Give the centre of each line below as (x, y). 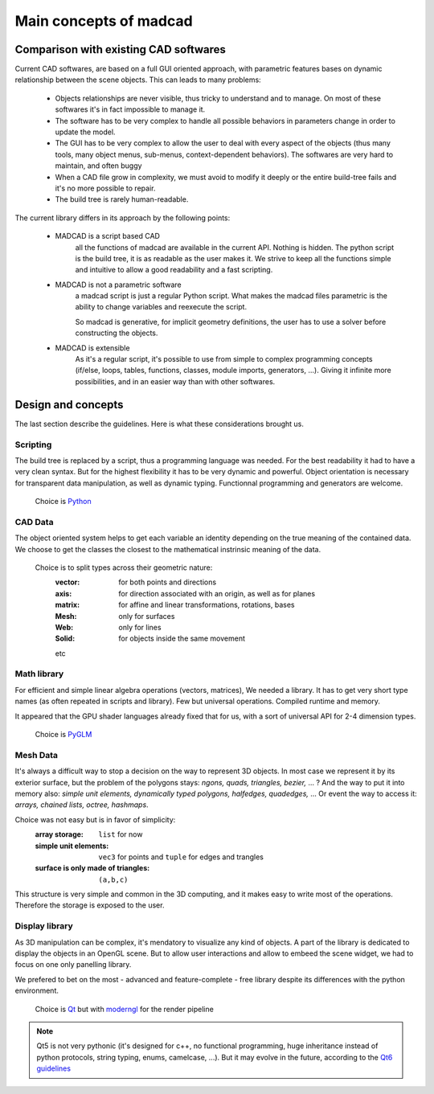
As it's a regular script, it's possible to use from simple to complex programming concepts (224, 359)
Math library (39, 674)
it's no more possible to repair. (105, 188)
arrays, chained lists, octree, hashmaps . (82, 805)
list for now (121, 834)
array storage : (59, 834)
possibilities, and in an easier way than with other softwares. (175, 381)
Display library (44, 926)
